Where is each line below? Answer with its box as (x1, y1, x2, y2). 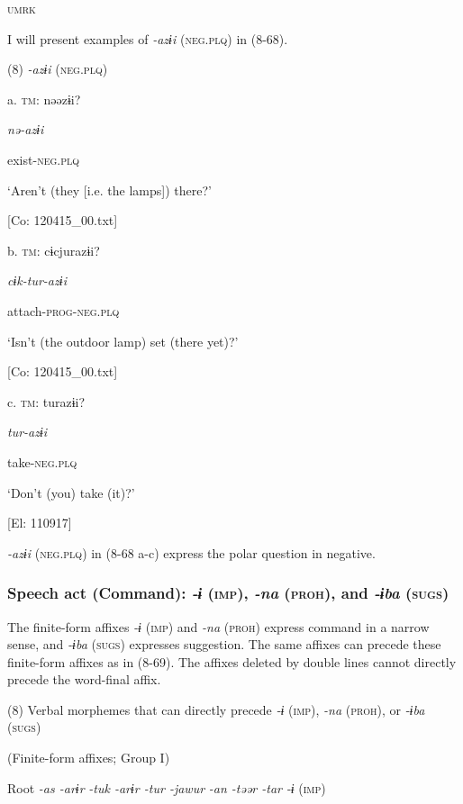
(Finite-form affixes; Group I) (7, 748, 170, 767)
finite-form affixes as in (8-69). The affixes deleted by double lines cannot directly (7, 652, 457, 671)
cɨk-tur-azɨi (7, 271, 67, 290)
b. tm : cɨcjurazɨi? (7, 240, 100, 259)
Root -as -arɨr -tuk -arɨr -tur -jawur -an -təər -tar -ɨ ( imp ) (7, 778, 326, 797)
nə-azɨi (7, 120, 44, 139)
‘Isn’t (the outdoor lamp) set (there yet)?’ (7, 331, 239, 350)
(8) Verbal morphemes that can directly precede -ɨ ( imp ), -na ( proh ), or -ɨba (7, 700, 425, 718)
